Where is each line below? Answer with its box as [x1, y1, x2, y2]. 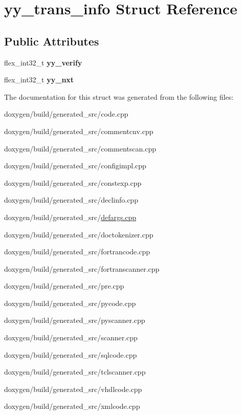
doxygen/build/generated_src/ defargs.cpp [4, 211, 137, 222]
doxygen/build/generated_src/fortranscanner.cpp [4, 263, 160, 274]
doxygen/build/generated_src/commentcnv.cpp [4, 125, 154, 136]
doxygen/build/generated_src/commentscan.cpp [4, 143, 156, 154]
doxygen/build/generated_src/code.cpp [4, 108, 128, 119]
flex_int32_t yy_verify [4, 57, 82, 68]
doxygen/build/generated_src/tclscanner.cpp [4, 366, 146, 377]
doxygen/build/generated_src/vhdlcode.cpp [4, 383, 142, 394]
